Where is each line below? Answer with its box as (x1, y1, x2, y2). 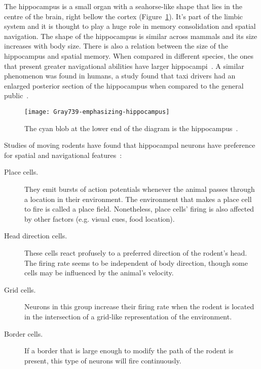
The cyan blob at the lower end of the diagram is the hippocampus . (24, 122, 238, 133)
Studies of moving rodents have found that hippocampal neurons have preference (4, 140, 255, 150)
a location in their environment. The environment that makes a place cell (24, 193, 252, 204)
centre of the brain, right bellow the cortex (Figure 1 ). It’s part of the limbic (4, 11, 243, 21)
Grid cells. (4, 284, 36, 295)
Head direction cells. (4, 230, 67, 241)
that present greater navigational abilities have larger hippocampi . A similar (4, 60, 244, 71)
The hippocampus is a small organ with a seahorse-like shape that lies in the (4, 1, 242, 11)
